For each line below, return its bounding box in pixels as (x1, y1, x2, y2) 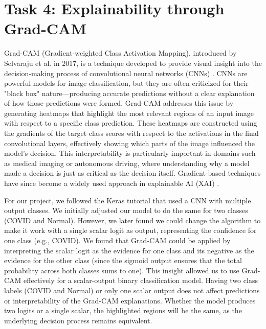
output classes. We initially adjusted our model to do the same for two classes (4, 205, 248, 216)
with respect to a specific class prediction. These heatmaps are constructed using (4, 118, 257, 128)
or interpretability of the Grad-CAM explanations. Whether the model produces (4, 295, 256, 306)
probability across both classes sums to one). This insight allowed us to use (4, 265, 239, 275)
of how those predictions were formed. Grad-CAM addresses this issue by (4, 98, 234, 108)
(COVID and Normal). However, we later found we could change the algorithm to (4, 215, 261, 225)
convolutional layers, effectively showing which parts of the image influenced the (4, 137, 255, 148)
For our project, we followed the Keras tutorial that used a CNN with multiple (4, 195, 251, 205)
